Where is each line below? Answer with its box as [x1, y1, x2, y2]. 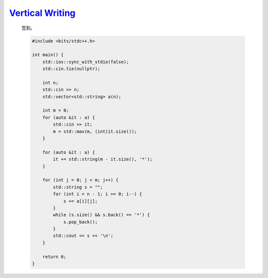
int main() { [32, 52, 64, 58]
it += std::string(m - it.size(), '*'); [53, 157, 153, 162]
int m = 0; [42, 107, 69, 113]
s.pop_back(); [63, 219, 98, 225]
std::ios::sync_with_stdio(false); [42, 59, 129, 65]
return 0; [42, 254, 67, 260]
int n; [42, 80, 59, 86]
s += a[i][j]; [63, 198, 98, 204]
